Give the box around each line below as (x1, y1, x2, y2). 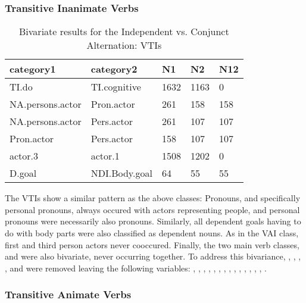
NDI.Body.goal (90, 166, 152, 180)
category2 (90, 62, 138, 76)
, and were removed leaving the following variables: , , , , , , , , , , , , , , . (5, 261, 267, 274)
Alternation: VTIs (86, 38, 162, 52)
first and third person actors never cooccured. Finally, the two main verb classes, (5, 238, 299, 251)
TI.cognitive (90, 80, 141, 94)
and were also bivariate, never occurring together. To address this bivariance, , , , (5, 250, 301, 263)
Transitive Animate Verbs (5, 287, 132, 302)
